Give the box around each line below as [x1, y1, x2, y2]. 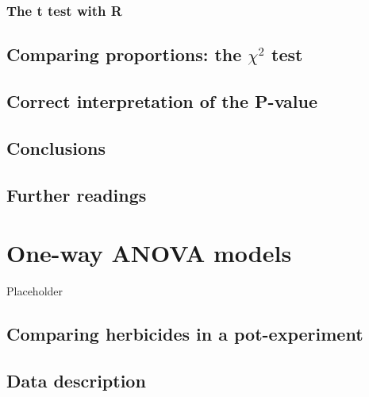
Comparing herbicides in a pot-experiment [6, 322, 363, 346]
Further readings [6, 182, 147, 206]
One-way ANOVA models [6, 237, 292, 269]
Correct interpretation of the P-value [6, 89, 317, 114]
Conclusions [6, 135, 106, 160]
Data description [6, 368, 146, 392]
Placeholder [6, 283, 63, 299]
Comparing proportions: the [6, 42, 242, 67]
